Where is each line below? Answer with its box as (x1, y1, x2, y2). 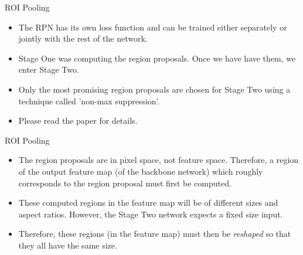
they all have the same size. (18, 239, 117, 251)
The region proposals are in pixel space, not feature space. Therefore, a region (18, 154, 299, 166)
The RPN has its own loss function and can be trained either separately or (18, 21, 287, 33)
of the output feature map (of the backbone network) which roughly (18, 165, 263, 177)
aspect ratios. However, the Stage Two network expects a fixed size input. (18, 208, 283, 220)
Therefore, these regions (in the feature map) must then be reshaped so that (18, 227, 291, 240)
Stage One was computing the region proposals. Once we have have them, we (18, 52, 296, 64)
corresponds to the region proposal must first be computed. (18, 176, 231, 189)
